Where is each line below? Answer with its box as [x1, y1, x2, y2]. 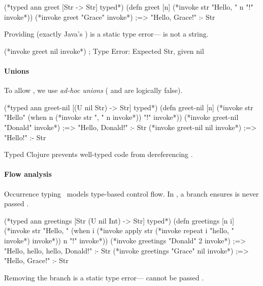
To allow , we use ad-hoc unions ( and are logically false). [4, 85, 183, 96]
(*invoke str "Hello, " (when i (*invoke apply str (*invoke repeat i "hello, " [4, 225, 234, 236]
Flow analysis [4, 169, 52, 179]
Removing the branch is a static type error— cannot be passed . [4, 272, 204, 282]
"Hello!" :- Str [4, 132, 46, 142]
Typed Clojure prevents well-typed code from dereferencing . [4, 149, 193, 160]
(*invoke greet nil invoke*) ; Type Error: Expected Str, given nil [4, 45, 204, 56]
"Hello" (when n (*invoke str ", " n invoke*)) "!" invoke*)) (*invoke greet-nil [4, 112, 239, 122]
